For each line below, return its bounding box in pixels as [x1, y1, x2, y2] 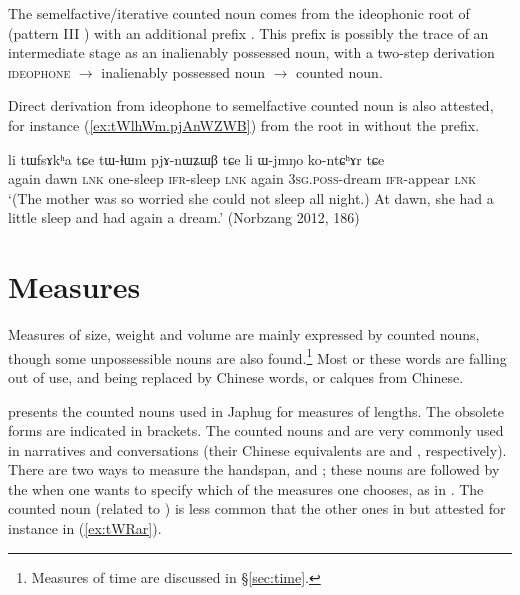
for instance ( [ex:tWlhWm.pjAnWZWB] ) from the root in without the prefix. [8, 114, 480, 135]
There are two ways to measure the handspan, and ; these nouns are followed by [8, 459, 500, 480]
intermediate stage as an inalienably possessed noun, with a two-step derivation [8, 42, 495, 63]
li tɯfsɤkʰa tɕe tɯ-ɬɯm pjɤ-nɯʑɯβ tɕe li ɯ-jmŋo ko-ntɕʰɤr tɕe [8, 148, 385, 169]
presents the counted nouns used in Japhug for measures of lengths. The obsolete [8, 400, 504, 421]
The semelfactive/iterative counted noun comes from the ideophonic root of [8, 3, 470, 23]
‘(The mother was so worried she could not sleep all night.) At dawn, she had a [8, 187, 494, 208]
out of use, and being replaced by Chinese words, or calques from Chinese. [8, 366, 464, 387]
